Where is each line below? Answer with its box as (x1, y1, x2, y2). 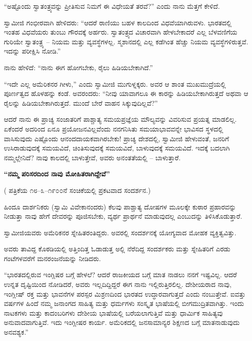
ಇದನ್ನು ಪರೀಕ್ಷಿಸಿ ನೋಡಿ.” (4, 46, 61, 56)
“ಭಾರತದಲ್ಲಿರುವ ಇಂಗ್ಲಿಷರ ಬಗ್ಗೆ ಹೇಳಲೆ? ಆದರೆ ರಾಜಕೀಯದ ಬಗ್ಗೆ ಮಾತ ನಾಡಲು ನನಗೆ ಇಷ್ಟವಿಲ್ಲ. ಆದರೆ (4, 269, 237, 280)
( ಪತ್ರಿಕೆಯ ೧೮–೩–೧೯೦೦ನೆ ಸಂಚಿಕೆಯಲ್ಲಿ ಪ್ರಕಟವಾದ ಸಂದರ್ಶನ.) (4, 185, 151, 195)
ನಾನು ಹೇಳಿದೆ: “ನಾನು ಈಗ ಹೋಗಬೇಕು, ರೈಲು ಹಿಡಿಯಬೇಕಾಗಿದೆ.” (4, 62, 153, 72)
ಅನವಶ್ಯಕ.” (4, 327, 29, 337)
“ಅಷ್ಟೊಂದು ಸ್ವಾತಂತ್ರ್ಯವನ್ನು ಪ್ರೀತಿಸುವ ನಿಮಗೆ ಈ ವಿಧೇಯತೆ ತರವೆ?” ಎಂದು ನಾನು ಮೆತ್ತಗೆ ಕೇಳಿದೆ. (4, 1, 220, 11)
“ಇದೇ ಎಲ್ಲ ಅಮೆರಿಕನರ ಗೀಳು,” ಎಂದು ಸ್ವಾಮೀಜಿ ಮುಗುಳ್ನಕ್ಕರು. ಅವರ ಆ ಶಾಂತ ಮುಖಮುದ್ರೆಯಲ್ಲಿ (4, 78, 226, 89)
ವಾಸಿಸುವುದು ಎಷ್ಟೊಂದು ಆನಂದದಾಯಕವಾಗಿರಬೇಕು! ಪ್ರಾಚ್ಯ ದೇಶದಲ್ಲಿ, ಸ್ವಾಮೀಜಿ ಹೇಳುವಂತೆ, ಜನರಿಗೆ (4, 133, 229, 143)
